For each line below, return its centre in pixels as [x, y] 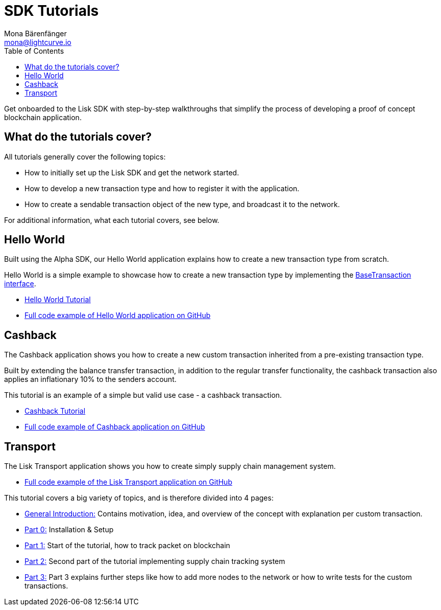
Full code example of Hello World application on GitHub [118, 315]
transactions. [46, 586]
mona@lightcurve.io [38, 42]
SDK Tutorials [52, 11]
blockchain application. [43, 117]
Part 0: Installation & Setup [69, 530]
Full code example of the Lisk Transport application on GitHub [128, 482]
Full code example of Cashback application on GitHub [115, 427]
